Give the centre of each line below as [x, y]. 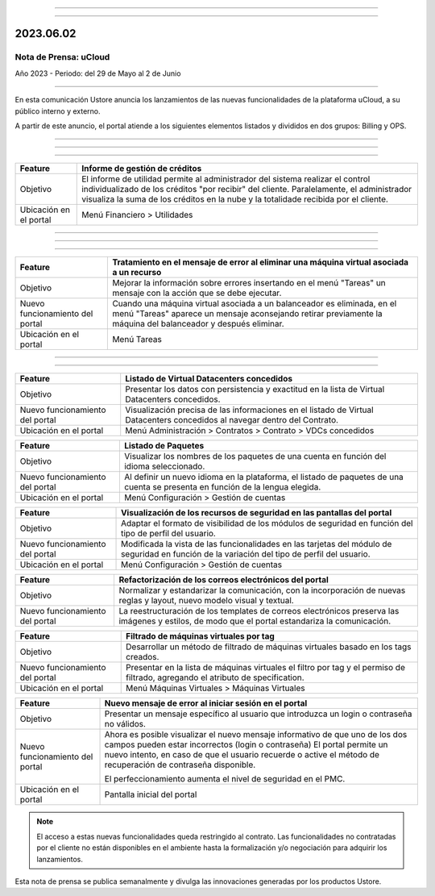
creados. [143, 657]
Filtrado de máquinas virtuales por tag [201, 636]
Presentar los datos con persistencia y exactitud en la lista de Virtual [255, 390]
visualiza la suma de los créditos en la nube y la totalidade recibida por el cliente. [235, 199]
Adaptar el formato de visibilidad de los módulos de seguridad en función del [267, 523]
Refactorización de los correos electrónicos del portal [224, 580]
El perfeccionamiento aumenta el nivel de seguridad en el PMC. [225, 779]
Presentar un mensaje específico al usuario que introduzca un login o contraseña [258, 714]
